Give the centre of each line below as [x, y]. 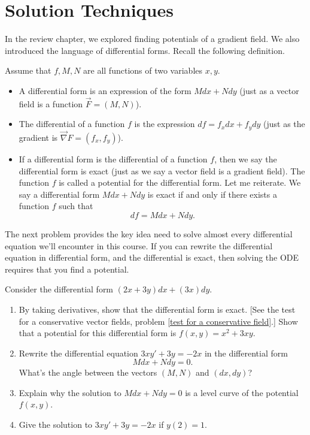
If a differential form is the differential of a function [113, 158]
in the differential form [246, 353]
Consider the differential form [59, 289]
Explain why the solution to [70, 392]
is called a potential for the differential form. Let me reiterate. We [180, 182]
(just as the [284, 124]
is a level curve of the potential [242, 392]
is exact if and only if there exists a [212, 194]
